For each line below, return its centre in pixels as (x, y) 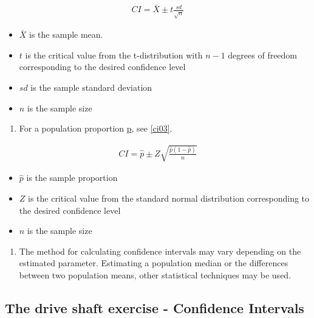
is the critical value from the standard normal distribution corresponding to (169, 198)
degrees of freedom (263, 55)
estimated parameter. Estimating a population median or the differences (154, 263)
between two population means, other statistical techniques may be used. (155, 274)
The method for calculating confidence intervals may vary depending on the (160, 251)
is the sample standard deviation (91, 87)
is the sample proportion (72, 178)
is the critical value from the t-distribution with (114, 55)
